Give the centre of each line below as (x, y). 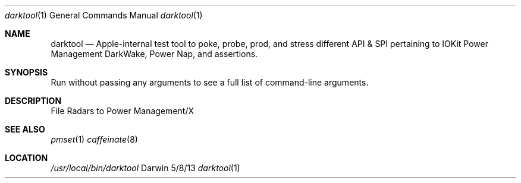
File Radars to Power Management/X (122, 111)
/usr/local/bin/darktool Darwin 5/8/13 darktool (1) (145, 168)
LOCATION (26, 158)
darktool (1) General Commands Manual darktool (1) (104, 15)
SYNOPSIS (26, 72)
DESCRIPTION (33, 101)
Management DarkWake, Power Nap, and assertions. (154, 54)
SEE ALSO (25, 129)
